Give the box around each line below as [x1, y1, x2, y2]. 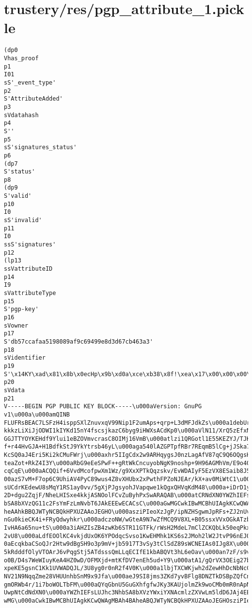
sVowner [4, 322, 29, 329]
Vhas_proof [4, 54, 39, 62]
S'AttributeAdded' [4, 95, 63, 103]
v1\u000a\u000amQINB [4, 411, 70, 418]
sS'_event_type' [4, 79, 56, 86]
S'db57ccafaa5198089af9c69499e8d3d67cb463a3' [4, 338, 153, 345]
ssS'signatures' [4, 241, 56, 248]
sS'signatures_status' [4, 144, 77, 151]
